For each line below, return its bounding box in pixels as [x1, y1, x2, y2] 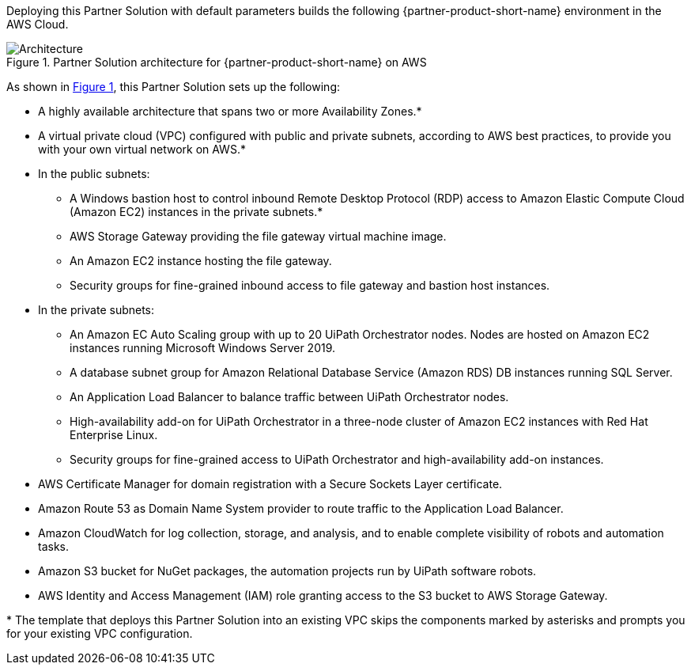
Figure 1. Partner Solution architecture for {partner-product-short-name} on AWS [6, 55, 427, 69]
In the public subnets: [38, 167, 150, 180]
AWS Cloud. [6, 17, 69, 31]
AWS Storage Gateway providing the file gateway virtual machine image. [70, 229, 447, 243]
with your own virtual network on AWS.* [38, 142, 246, 156]
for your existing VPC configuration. [6, 627, 193, 640]
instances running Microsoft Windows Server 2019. [70, 341, 336, 354]
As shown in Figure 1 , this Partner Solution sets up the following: [6, 80, 340, 93]
